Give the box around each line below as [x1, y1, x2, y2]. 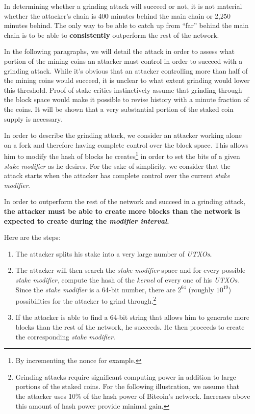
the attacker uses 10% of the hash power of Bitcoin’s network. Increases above [15, 390, 250, 401]
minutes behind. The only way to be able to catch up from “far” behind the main [4, 20, 249, 30]
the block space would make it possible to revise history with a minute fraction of [4, 94, 249, 104]
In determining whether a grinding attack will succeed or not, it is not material [4, 1, 242, 11]
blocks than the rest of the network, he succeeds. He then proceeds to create [15, 321, 245, 332]
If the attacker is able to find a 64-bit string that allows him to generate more [15, 312, 250, 322]
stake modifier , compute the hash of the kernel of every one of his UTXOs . [15, 274, 239, 285]
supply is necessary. [4, 113, 62, 124]
